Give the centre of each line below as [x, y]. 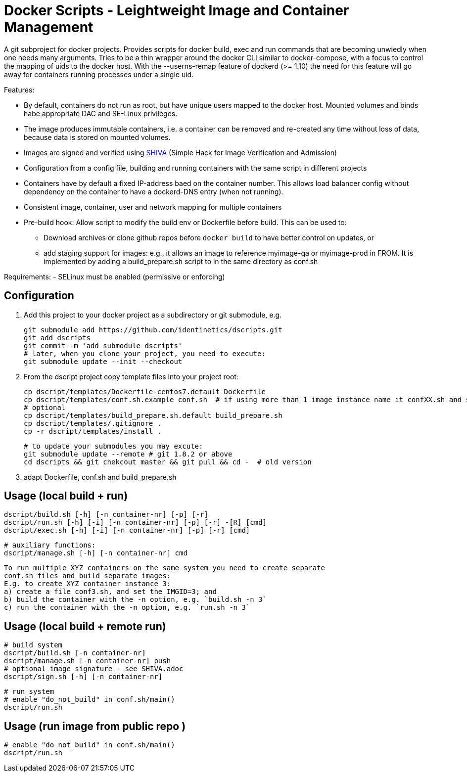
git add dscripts [57, 338]
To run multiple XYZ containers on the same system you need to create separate [165, 568]
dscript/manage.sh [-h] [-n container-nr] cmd [96, 553]
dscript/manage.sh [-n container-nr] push [88, 661]
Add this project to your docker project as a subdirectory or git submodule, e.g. [153, 315]
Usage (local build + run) [66, 496]
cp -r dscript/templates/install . [93, 431]
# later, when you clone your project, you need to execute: [145, 353]
